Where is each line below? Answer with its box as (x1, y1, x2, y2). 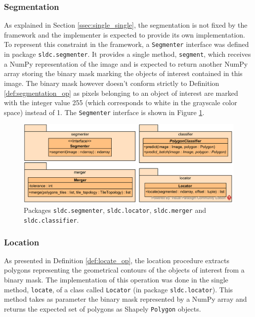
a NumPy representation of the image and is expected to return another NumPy (4, 58, 248, 69)
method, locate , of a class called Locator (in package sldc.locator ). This (4, 284, 233, 294)
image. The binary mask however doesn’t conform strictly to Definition (4, 78, 219, 88)
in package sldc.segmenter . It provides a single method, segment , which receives (4, 49, 251, 59)
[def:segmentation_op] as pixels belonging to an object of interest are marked (4, 87, 238, 98)
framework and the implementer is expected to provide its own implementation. (4, 29, 245, 40)
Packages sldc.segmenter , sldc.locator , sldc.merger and (24, 205, 207, 215)
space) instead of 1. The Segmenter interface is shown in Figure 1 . (4, 107, 205, 117)
